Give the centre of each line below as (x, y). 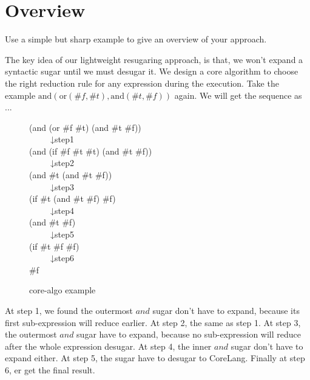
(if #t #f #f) (54, 246)
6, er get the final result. (50, 369)
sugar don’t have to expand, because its (226, 310)
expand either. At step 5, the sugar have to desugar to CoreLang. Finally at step (155, 358)
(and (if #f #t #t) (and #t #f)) (91, 151)
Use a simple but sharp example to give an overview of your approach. (136, 39)
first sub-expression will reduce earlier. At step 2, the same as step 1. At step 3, (153, 322)
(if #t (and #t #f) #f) (72, 198)
